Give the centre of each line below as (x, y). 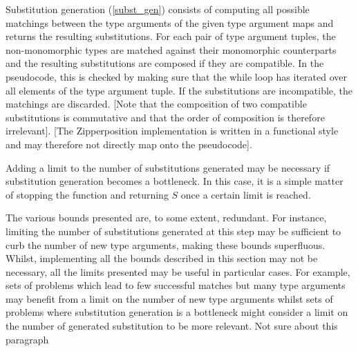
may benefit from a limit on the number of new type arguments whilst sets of (169, 298)
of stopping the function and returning (87, 194)
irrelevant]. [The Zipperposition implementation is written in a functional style (172, 131)
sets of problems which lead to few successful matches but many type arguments (176, 285)
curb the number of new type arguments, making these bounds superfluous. (166, 244)
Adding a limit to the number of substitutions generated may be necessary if (168, 167)
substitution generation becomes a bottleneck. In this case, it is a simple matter (175, 181)
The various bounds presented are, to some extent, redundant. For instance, (166, 218)
